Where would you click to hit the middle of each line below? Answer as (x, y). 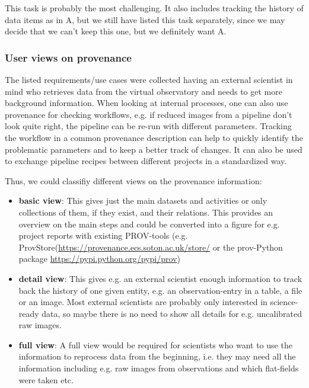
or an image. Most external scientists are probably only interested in (143, 302)
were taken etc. (46, 379)
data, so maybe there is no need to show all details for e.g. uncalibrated (172, 313)
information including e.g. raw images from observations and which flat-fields (159, 368)
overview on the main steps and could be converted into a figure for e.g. (149, 224)
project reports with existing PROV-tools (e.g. (103, 235)
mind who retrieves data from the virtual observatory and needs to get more (144, 91)
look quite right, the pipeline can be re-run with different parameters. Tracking (148, 126)
